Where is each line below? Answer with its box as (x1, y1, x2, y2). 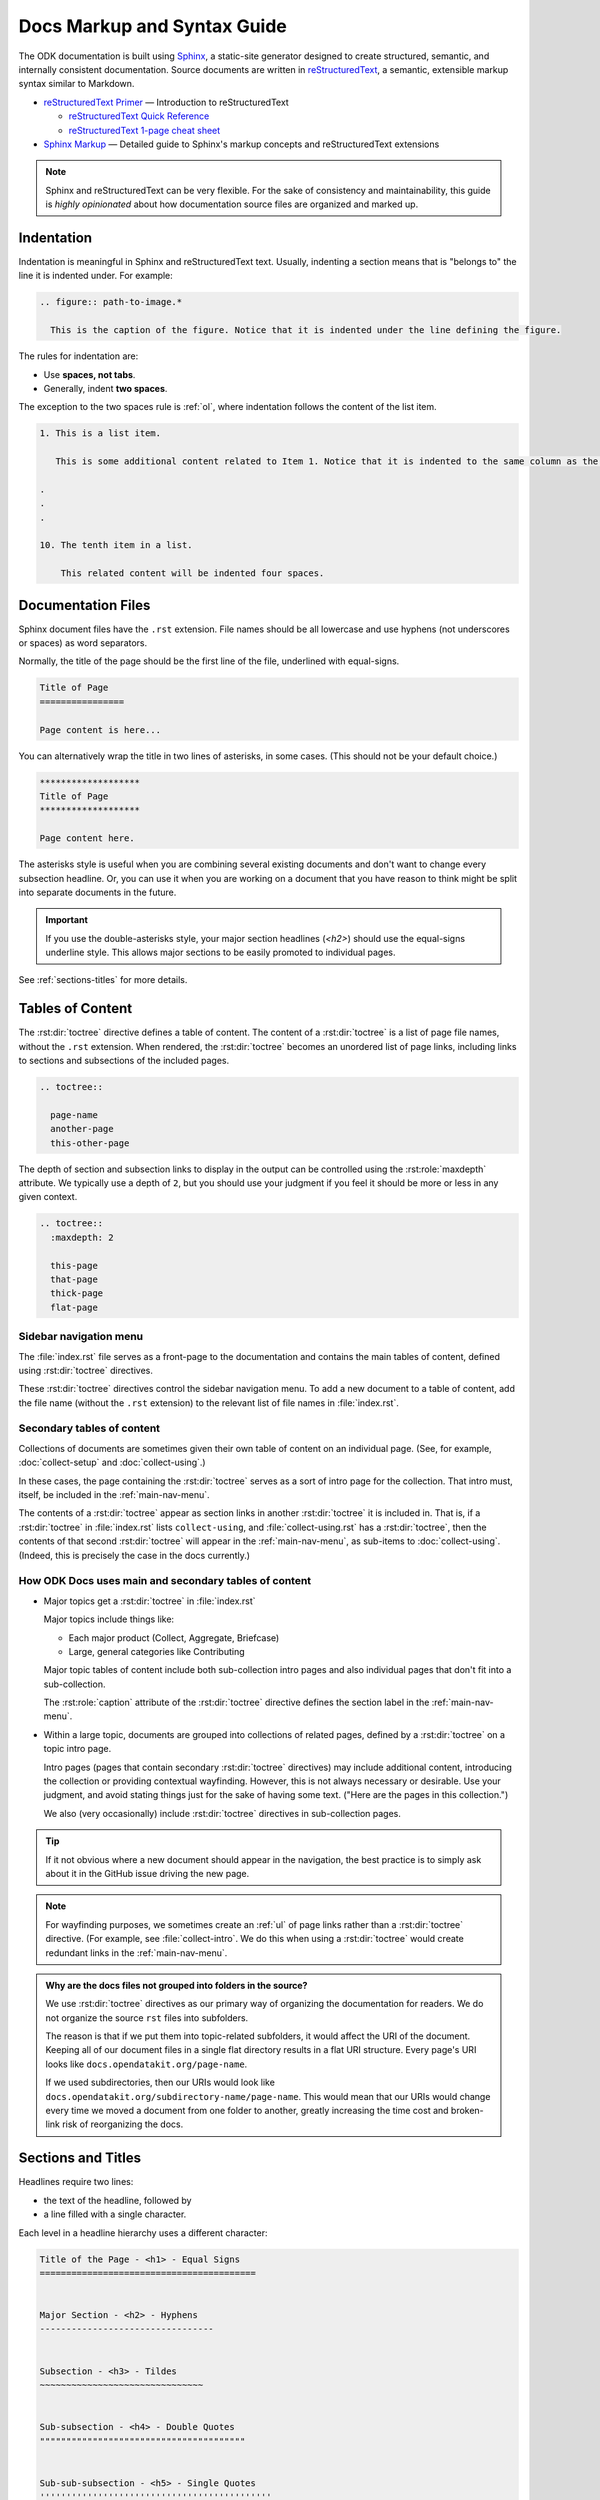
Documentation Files (18, 596, 151, 614)
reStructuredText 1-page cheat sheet (68, 124, 221, 136)
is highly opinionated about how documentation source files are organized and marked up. (45, 198, 419, 210)
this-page (50, 1260, 99, 1271)
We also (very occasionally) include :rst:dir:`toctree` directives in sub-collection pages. (43, 1807, 402, 1819)
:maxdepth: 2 (50, 1231, 114, 1243)
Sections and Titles (18, 2150, 142, 2167)
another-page (50, 1123, 114, 1135)
